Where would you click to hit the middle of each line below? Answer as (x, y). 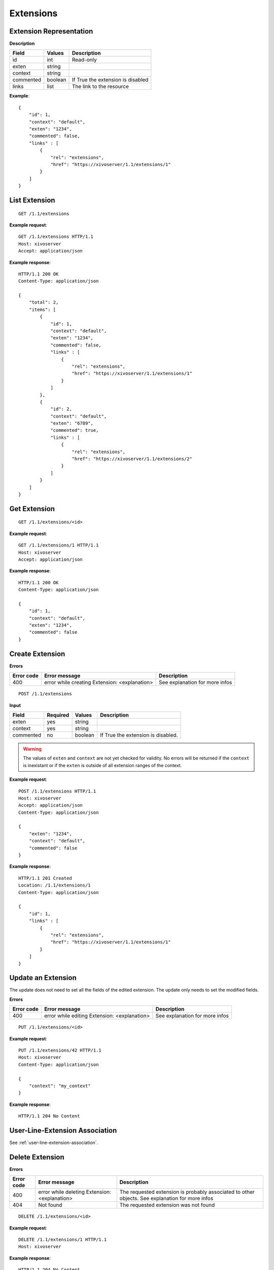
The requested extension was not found (167, 1205)
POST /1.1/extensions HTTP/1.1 (57, 791)
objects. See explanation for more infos (166, 1198)
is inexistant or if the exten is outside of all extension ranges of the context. (102, 765)
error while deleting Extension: (75, 1192)
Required (58, 715)
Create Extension (37, 654)
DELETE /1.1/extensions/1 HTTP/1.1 (63, 1240)
